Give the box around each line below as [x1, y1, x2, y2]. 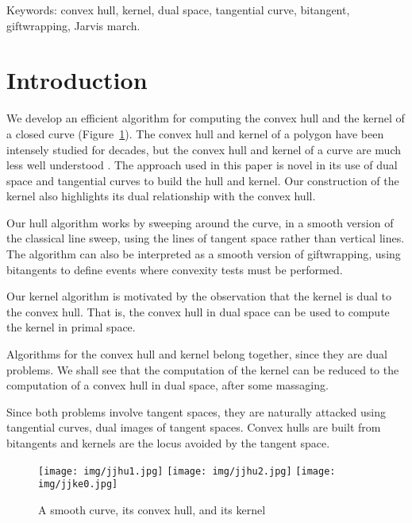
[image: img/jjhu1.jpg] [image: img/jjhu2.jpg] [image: [38, 465, 336, 477]
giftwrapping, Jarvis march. [6, 17, 141, 33]
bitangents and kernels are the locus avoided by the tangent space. [6, 435, 330, 451]
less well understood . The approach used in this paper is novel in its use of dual [6, 157, 398, 173]
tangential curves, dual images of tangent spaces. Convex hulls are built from [6, 419, 381, 436]
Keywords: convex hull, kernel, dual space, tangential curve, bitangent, [6, 2, 350, 17]
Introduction [6, 64, 148, 96]
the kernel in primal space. [6, 319, 136, 335]
